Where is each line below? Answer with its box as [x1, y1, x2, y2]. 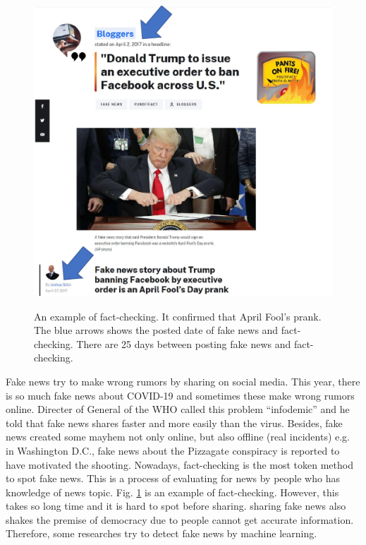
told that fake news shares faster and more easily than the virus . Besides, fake [6, 415, 343, 430]
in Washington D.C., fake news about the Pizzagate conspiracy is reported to [6, 443, 340, 457]
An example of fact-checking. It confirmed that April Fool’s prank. [34, 309, 322, 323]
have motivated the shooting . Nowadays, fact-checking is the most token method [6, 457, 353, 472]
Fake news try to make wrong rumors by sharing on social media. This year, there [6, 373, 360, 388]
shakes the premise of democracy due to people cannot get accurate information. [6, 512, 354, 527]
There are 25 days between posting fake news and [76, 336, 291, 351]
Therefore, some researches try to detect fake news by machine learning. [6, 526, 317, 541]
